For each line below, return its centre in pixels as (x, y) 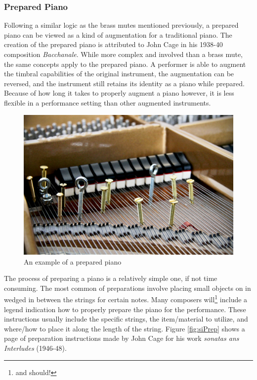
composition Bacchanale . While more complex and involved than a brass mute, (124, 54)
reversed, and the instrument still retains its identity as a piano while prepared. (124, 83)
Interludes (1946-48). (35, 348)
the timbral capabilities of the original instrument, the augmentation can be (119, 74)
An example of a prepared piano (73, 261)
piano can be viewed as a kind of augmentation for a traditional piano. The (118, 34)
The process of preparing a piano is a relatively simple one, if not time (111, 278)
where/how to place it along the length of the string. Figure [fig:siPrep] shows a (125, 328)
